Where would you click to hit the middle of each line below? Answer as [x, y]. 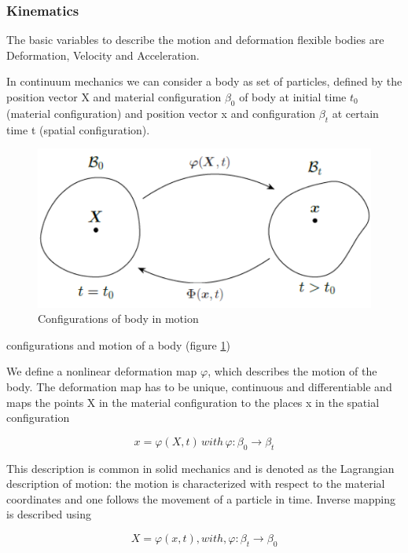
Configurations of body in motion [118, 319]
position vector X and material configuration [114, 97]
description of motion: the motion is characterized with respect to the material [196, 483]
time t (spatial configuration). [78, 129]
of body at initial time [293, 97]
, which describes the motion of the [292, 371]
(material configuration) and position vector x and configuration [161, 113]
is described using [49, 514]
